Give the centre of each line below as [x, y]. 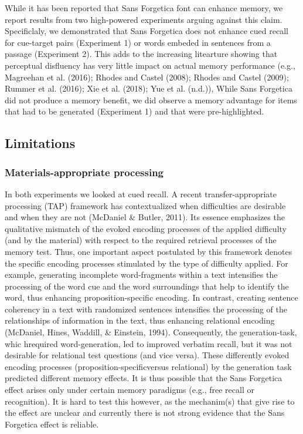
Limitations [40, 143]
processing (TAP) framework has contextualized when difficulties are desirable [145, 205]
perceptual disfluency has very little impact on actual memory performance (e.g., [150, 65]
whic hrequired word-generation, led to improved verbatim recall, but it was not [149, 343]
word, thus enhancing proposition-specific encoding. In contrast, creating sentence [151, 297]
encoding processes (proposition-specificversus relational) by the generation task [148, 366]
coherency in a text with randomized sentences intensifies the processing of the [146, 309]
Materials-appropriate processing [84, 172]
